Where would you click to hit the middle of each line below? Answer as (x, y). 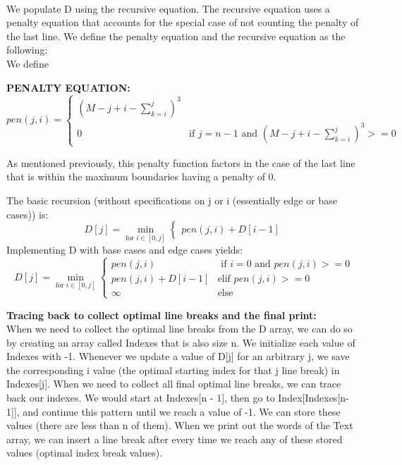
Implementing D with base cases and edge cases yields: (125, 250)
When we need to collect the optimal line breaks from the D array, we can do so (179, 329)
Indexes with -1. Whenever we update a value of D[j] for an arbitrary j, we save (178, 356)
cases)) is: (28, 214)
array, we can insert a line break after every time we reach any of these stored (175, 439)
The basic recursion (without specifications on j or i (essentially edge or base (172, 200)
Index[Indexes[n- (313, 398)
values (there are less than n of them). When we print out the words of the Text (180, 425)
